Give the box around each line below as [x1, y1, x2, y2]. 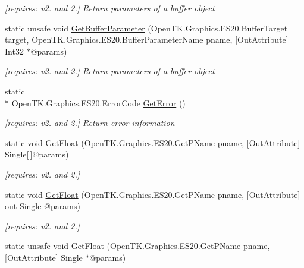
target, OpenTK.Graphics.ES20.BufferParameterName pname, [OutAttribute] [5, 33, 289, 46]
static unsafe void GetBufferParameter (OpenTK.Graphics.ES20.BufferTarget [5, 21, 288, 34]
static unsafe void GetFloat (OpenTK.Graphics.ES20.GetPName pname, [5, 239, 270, 252]
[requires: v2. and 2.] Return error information [5, 116, 175, 129]
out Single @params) [5, 200, 80, 212]
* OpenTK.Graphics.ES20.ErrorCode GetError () [5, 96, 186, 109]
